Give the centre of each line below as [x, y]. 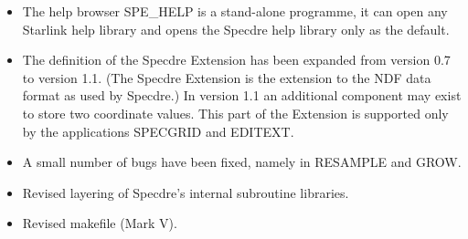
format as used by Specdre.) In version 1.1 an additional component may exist [242, 95]
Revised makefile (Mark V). [100, 223]
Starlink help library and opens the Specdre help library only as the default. [236, 29]
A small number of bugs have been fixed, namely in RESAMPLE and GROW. [242, 162]
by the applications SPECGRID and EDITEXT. [158, 131]
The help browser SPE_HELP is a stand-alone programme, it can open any [235, 11]
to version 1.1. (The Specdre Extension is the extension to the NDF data [227, 77]
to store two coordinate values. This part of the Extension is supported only [235, 113]
